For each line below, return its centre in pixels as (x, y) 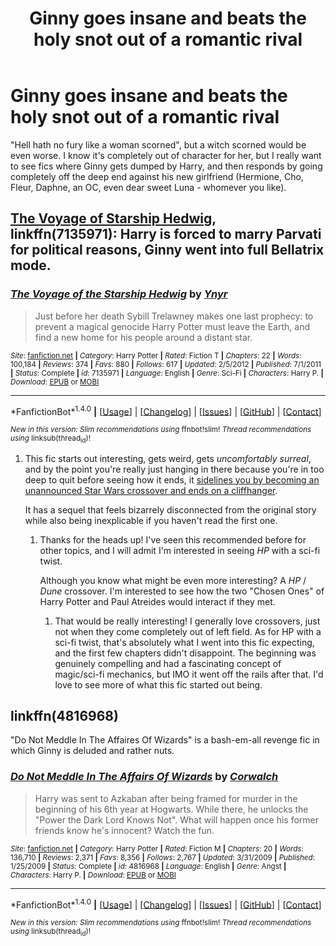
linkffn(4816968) (64, 716)
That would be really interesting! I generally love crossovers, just (187, 621)
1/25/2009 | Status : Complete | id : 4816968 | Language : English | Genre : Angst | (148, 866)
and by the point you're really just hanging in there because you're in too (174, 469)
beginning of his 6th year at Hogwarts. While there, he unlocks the (171, 809)
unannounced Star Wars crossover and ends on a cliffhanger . (151, 490)
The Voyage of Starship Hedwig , (113, 218)
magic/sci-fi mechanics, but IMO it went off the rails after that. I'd (189, 674)
